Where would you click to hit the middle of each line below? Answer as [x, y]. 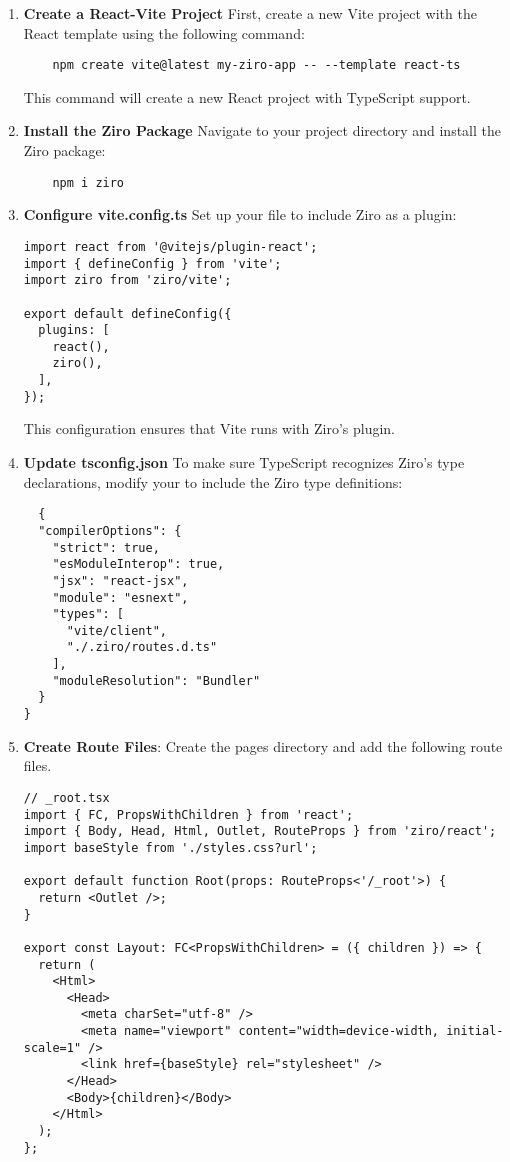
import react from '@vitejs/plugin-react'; [170, 246]
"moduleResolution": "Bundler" [156, 680]
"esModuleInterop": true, [138, 564]
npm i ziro [88, 182]
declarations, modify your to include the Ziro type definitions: [213, 481]
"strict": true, [106, 547]
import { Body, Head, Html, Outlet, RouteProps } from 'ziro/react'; [260, 831]
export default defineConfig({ [127, 313]
